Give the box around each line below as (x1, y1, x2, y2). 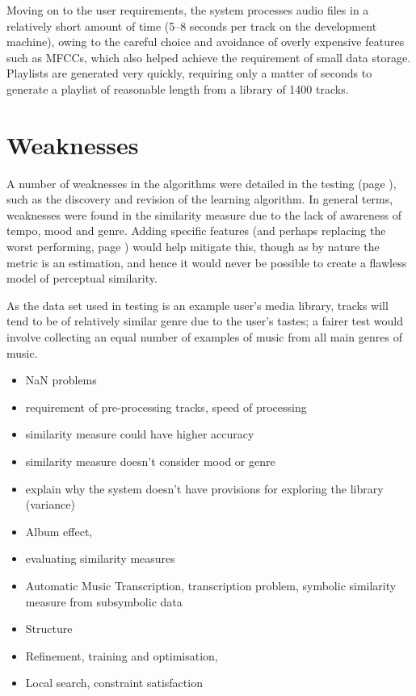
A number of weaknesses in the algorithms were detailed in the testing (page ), (6, 174, 397, 191)
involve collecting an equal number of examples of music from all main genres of (6, 329, 402, 346)
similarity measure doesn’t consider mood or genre (25, 453, 275, 469)
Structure (25, 620, 73, 637)
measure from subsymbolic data (25, 593, 183, 610)
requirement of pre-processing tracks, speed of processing (25, 398, 307, 415)
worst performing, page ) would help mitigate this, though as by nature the (6, 238, 380, 255)
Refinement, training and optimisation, (25, 647, 218, 664)
